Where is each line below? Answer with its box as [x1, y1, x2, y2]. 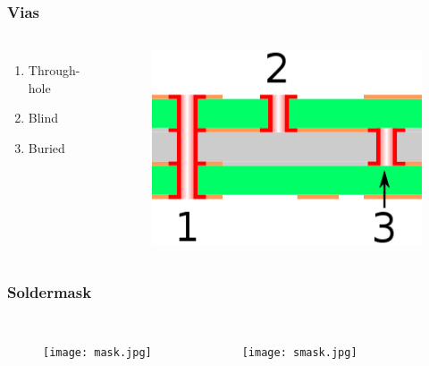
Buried [28, 139, 65, 157]
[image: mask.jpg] [43, 345, 152, 359]
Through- [28, 61, 80, 80]
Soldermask [7, 281, 92, 303]
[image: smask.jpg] [241, 345, 357, 359]
